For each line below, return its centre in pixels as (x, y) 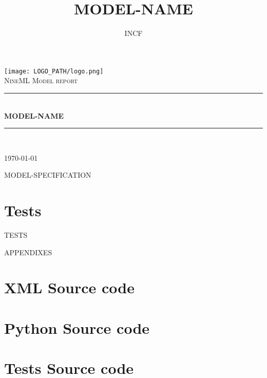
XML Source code (69, 287)
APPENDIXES (28, 252)
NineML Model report (41, 80)
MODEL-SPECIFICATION (48, 175)
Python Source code (77, 327)
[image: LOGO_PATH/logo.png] (54, 71)
